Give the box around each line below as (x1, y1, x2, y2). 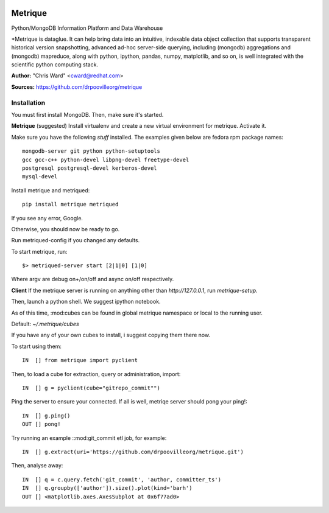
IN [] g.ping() (22, 412, 71, 419)
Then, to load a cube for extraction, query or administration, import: (11, 370, 181, 377)
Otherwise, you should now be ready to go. (11, 225, 120, 232)
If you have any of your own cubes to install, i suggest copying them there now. (11, 332, 210, 339)
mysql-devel (22, 173, 58, 180)
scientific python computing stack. (11, 61, 99, 68)
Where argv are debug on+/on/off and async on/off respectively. (11, 276, 174, 283)
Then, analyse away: (11, 462, 63, 469)
